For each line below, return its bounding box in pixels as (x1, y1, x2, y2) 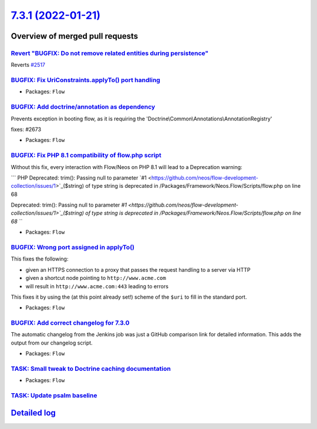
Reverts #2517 (11, 62, 46, 69)
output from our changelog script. (11, 339, 93, 346)
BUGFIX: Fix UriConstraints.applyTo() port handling (11, 76, 161, 85)
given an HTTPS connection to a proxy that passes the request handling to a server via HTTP (25, 266, 251, 273)
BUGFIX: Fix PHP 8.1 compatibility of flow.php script (11, 151, 161, 160)
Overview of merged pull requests (11, 31, 139, 41)
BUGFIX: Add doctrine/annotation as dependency (11, 103, 156, 111)
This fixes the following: (11, 255, 69, 262)
